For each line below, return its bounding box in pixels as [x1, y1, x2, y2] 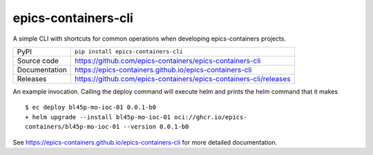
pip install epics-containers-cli [75, 48, 183, 55]
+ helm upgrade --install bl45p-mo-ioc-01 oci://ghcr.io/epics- [25, 113, 248, 121]
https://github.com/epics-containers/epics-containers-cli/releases [75, 74, 291, 83]
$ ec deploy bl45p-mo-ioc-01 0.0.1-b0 [25, 103, 157, 112]
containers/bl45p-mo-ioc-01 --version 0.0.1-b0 [25, 123, 189, 131]
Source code [17, 56, 59, 65]
